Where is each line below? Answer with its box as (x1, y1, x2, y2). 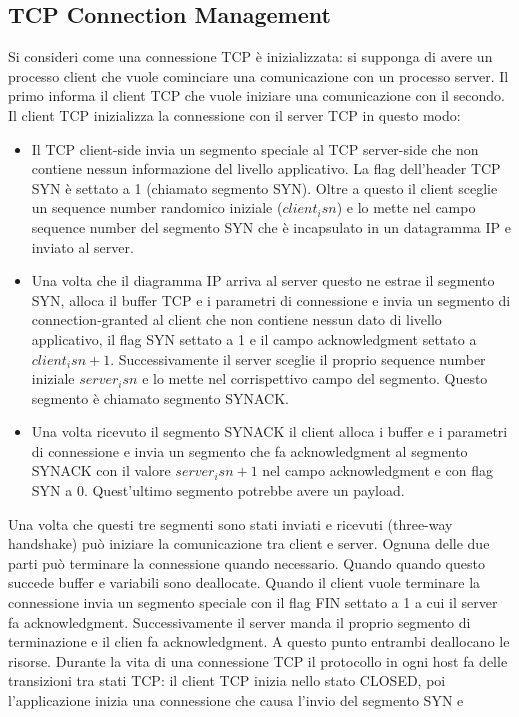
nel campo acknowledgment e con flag (262, 460, 493, 481)
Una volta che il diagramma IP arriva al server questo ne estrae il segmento (31, 270, 495, 291)
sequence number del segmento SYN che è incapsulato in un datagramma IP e (31, 216, 511, 237)
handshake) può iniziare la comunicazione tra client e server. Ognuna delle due (8, 533, 490, 554)
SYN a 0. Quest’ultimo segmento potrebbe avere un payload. (31, 480, 405, 501)
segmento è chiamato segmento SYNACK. (31, 387, 289, 408)
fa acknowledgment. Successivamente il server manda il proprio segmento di (8, 611, 471, 632)
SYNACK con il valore (31, 460, 171, 481)
